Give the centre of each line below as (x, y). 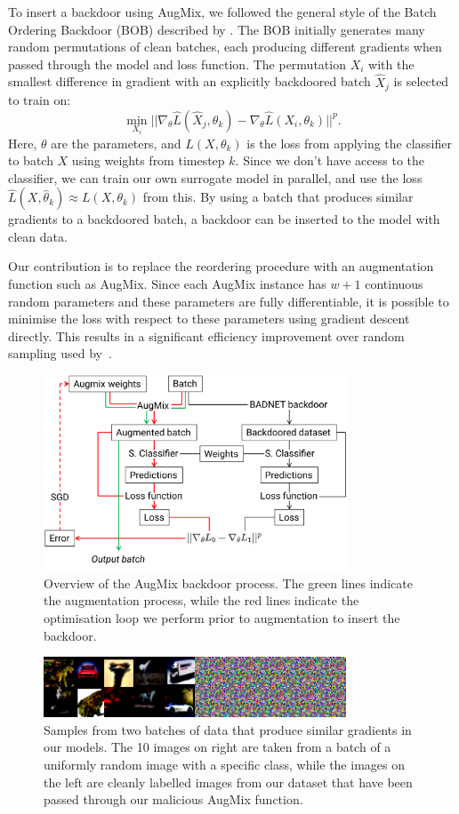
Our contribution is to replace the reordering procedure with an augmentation (221, 266)
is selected (421, 81)
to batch (31, 160)
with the (391, 64)
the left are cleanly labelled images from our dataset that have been (228, 782)
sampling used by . (60, 353)
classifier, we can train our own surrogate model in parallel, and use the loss (215, 177)
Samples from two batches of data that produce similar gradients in (228, 729)
